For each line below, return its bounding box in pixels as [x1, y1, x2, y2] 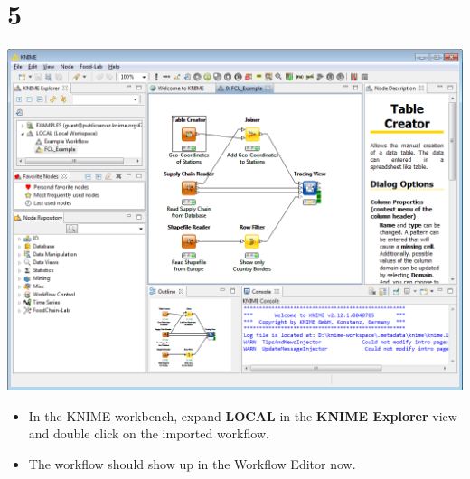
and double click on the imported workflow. [28, 424, 269, 443]
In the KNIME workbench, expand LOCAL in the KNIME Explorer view [28, 406, 457, 425]
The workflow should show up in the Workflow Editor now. [28, 454, 356, 473]
